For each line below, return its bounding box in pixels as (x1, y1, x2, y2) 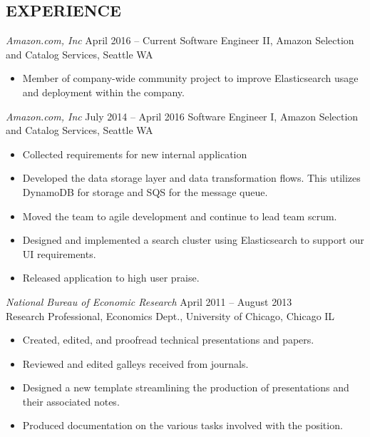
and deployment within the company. (22, 84, 185, 99)
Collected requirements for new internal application (22, 146, 247, 161)
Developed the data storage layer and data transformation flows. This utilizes (22, 170, 361, 185)
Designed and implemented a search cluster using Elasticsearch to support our (22, 232, 364, 247)
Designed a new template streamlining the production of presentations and (22, 380, 349, 395)
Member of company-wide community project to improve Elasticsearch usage (22, 71, 359, 86)
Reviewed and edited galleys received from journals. (22, 356, 249, 371)
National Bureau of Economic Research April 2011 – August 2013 (6, 294, 292, 309)
